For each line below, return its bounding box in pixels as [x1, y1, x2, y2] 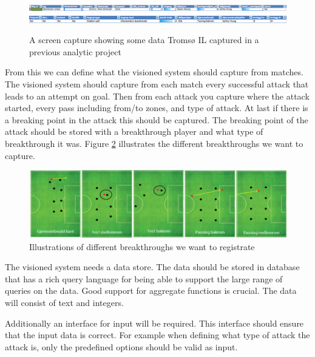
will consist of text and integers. [5, 296, 124, 309]
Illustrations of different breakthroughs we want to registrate [29, 240, 255, 253]
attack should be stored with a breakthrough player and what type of [5, 125, 263, 138]
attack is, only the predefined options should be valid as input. [5, 340, 238, 353]
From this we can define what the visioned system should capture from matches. [5, 66, 303, 78]
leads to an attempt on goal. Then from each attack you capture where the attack [5, 89, 310, 102]
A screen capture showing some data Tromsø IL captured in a [29, 33, 259, 46]
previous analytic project [29, 45, 121, 58]
